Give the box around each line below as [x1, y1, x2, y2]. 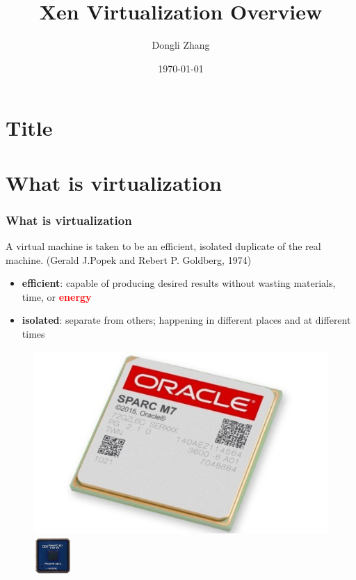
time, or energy [22, 289, 92, 304]
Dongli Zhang [152, 38, 210, 52]
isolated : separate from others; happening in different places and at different [22, 313, 351, 327]
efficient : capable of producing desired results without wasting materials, [22, 276, 336, 290]
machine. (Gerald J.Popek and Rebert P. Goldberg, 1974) [6, 252, 252, 267]
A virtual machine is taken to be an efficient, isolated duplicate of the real [6, 239, 321, 253]
